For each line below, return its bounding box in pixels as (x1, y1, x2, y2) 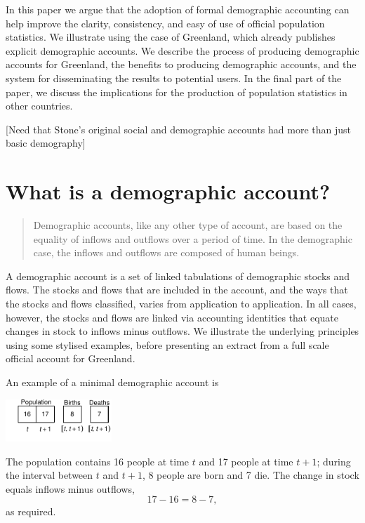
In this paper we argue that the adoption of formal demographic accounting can (6, 2, 350, 16)
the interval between (6, 468, 93, 482)
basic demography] (6, 135, 86, 150)
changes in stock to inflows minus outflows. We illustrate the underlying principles (6, 324, 359, 338)
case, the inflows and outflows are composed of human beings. (33, 245, 300, 260)
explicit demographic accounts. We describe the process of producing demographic (6, 43, 359, 58)
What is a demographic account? (6, 177, 331, 206)
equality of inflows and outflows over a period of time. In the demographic (33, 231, 352, 246)
